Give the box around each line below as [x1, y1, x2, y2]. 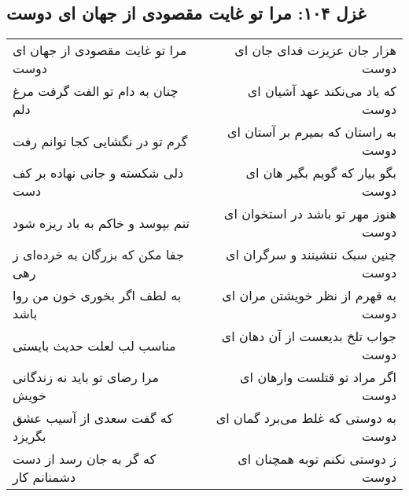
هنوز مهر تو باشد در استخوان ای [223, 204, 396, 223]
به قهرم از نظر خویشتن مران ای [222, 286, 396, 305]
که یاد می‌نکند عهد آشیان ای [247, 82, 396, 101]
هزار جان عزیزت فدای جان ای [234, 41, 396, 60]
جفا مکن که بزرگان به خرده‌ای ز [13, 245, 184, 264]
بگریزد [13, 427, 46, 446]
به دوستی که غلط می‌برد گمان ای [216, 409, 396, 428]
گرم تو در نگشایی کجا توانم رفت [13, 131, 188, 150]
